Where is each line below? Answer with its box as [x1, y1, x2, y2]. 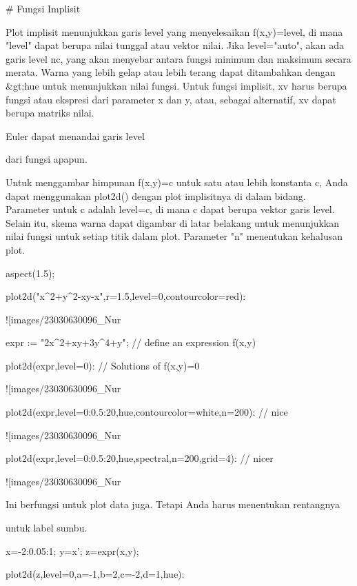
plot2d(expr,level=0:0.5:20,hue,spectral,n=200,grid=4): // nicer [6, 451, 274, 465]
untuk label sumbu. [6, 521, 88, 535]
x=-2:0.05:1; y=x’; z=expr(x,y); [6, 543, 139, 558]
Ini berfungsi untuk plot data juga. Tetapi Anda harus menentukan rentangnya [6, 497, 340, 512]
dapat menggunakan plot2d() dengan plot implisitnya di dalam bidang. [6, 188, 306, 203]
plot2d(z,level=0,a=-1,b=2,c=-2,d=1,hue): [6, 567, 185, 581]
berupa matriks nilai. [6, 105, 94, 120]
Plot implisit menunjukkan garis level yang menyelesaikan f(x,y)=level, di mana [6, 24, 343, 39]
